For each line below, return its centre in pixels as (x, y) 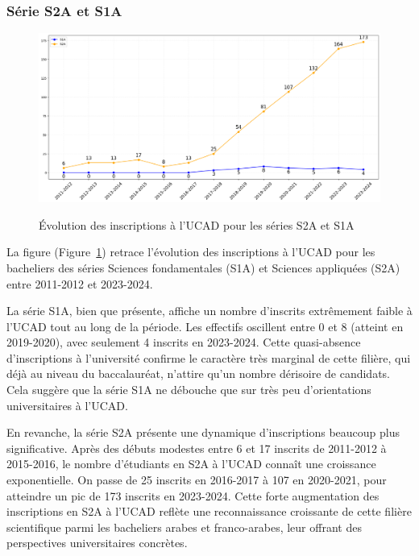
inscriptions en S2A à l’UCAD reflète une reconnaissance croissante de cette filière (209, 511)
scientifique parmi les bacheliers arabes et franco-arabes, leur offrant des (184, 527)
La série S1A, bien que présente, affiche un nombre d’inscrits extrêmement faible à (209, 311)
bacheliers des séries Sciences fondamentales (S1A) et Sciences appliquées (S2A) (203, 267)
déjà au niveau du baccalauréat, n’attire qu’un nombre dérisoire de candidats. (199, 373)
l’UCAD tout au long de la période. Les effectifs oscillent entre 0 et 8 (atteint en (205, 326)
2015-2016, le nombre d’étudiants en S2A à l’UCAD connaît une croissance (191, 464)
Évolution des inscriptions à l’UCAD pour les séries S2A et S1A (197, 224)
